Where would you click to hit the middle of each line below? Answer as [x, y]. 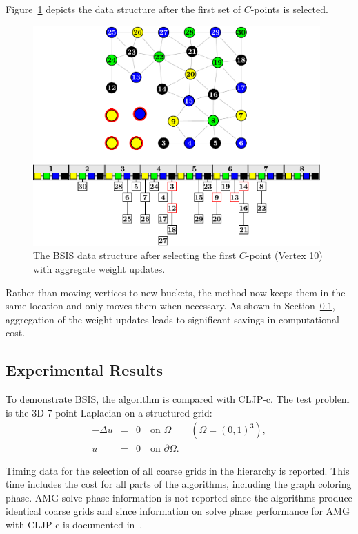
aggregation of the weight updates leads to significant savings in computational [172, 319]
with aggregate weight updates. [99, 269]
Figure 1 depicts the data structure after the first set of [123, 9]
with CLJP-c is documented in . [74, 524]
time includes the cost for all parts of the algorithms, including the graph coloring [179, 484]
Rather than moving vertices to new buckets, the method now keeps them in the [176, 292]
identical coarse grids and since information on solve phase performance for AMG [178, 511]
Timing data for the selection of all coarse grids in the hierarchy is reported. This [178, 470]
